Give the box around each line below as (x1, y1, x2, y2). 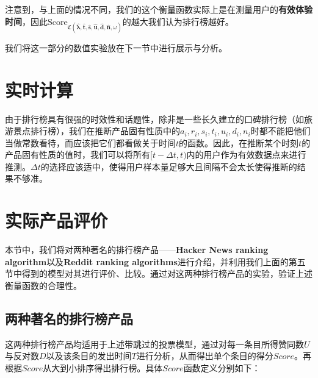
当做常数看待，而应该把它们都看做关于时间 (5, 136, 176, 149)
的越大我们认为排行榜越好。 (122, 15, 234, 27)
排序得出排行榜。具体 (77, 361, 163, 374)
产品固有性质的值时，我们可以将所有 (5, 148, 150, 161)
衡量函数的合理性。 (5, 279, 82, 291)
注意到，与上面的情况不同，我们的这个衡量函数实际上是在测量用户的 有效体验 (5, 3, 313, 15)
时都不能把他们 (250, 124, 311, 137)
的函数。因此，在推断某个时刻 (179, 136, 299, 149)
